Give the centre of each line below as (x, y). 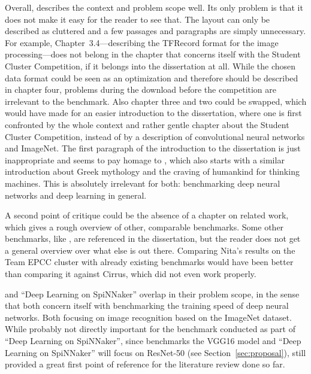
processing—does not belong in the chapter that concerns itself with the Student (153, 54)
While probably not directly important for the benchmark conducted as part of (150, 329)
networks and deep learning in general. (76, 195)
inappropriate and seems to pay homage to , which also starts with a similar (145, 159)
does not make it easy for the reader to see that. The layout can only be (138, 19)
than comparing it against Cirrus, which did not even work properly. (131, 274)
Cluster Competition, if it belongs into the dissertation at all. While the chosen (150, 66)
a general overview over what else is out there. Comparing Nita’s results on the (150, 250)
